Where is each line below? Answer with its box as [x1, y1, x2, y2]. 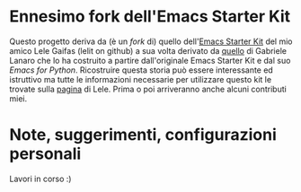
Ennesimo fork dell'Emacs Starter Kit [9, 6, 291, 27]
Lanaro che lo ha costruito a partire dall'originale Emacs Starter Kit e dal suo [9, 55, 291, 65]
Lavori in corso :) [9, 173, 72, 184]
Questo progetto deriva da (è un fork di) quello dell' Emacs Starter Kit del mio [9, 36, 293, 47]
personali [9, 144, 82, 164]
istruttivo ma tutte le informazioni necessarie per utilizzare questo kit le [9, 74, 272, 84]
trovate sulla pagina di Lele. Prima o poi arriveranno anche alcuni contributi [9, 83, 288, 94]
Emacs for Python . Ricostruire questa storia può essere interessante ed [9, 65, 274, 75]
